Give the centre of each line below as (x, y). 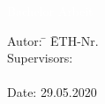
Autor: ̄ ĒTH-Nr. (53, 40)
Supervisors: (40, 58)
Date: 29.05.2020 (52, 92)
